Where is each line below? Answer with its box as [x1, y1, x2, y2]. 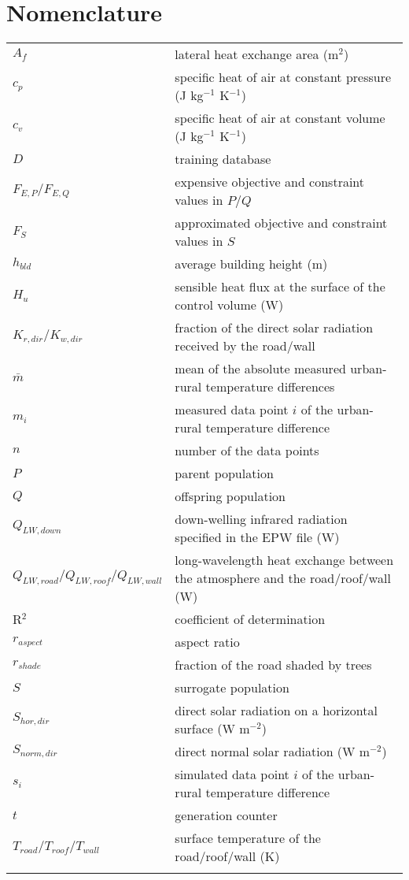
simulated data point [175, 765, 289, 784]
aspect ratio [175, 633, 240, 652]
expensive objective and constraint [175, 173, 365, 191]
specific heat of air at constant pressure [175, 68, 392, 87]
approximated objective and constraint [175, 214, 388, 232]
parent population [175, 464, 274, 483]
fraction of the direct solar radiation [175, 318, 374, 337]
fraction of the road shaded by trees [175, 655, 372, 674]
